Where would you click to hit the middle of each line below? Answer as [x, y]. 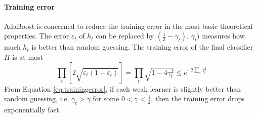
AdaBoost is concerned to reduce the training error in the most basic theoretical [128, 26]
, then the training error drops [198, 99]
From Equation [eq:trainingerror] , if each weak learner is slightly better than [122, 88]
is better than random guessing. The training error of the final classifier [142, 47]
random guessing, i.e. [37, 99]
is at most [28, 56]
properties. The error [37, 36]
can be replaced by [125, 36]
